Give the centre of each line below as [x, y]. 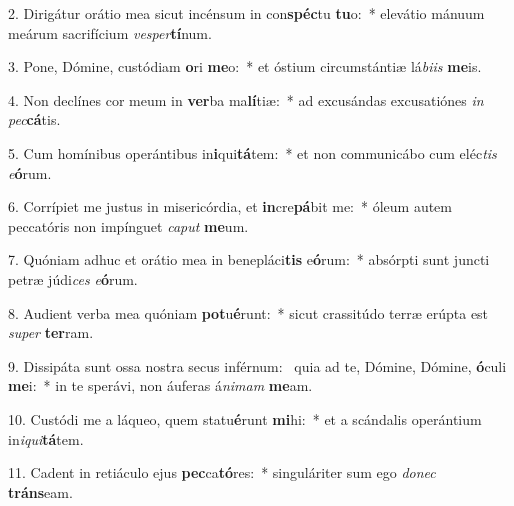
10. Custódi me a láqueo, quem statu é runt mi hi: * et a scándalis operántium [245, 418]
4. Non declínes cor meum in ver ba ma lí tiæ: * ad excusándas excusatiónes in [246, 99]
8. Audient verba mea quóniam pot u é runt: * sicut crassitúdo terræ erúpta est [248, 312]
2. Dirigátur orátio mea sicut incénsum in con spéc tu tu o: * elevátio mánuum [246, 13]
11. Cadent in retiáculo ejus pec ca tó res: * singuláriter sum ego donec [222, 472]
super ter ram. [51, 332]
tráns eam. [40, 491]
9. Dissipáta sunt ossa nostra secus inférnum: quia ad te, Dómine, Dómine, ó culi [257, 365]
